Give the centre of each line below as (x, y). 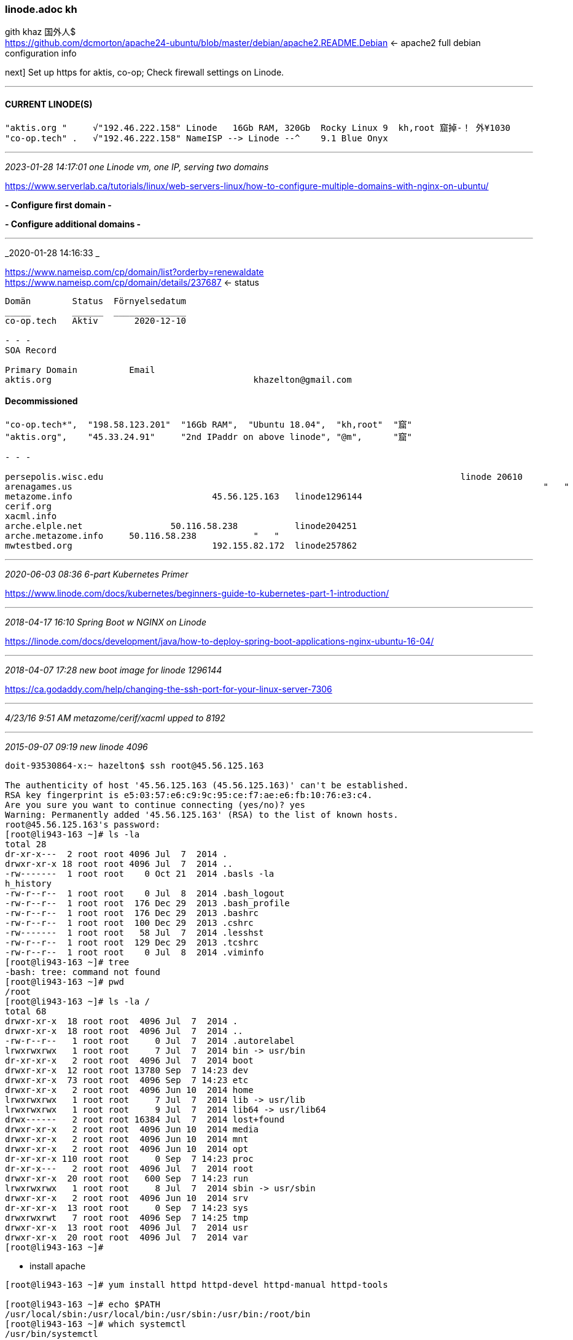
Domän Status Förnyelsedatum (96, 301)
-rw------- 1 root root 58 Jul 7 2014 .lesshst (134, 932)
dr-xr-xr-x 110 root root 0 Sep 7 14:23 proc (129, 1158)
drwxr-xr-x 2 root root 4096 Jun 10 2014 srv (127, 1198)
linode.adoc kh (41, 9)
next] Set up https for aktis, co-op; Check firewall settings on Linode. (145, 72)
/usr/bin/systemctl (52, 1334)
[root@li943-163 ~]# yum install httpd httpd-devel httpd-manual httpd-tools (197, 1284)
